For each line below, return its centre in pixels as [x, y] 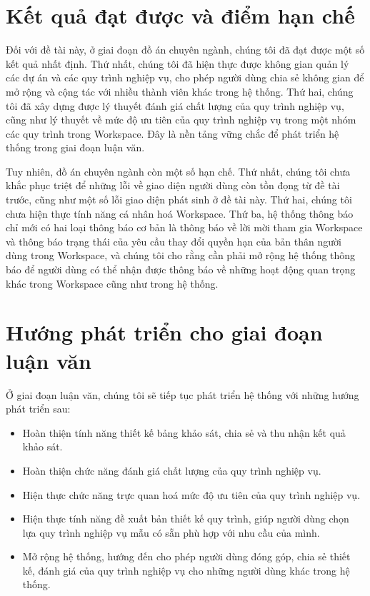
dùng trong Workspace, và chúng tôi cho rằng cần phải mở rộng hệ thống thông [181, 255]
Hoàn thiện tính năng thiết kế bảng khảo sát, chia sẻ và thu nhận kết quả [184, 432]
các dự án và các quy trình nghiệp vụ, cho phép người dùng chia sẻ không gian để [185, 77]
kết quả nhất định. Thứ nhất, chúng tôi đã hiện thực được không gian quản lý [177, 63]
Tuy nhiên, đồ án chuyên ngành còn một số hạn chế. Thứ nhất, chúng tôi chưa [178, 171]
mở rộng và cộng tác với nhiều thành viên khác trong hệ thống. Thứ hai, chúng [180, 91]
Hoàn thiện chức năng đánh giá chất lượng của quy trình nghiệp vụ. [172, 470]
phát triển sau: [38, 409]
